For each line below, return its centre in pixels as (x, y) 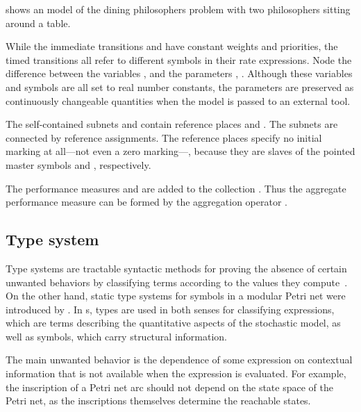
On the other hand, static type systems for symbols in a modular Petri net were (176, 296)
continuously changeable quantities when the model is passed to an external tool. (178, 100)
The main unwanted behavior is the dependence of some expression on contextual (179, 360)
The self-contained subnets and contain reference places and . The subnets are (172, 124)
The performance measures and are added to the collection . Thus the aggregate (176, 188)
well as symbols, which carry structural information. (117, 336)
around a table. (38, 23)
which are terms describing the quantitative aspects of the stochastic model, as (173, 323)
